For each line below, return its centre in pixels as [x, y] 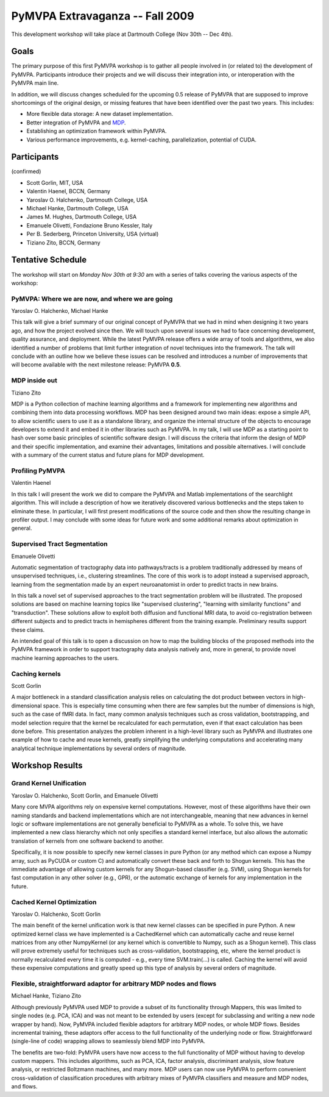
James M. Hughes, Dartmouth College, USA [82, 217]
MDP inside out [34, 381]
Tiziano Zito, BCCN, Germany [63, 242]
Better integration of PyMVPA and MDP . [76, 123]
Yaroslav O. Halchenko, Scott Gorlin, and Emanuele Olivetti [85, 795]
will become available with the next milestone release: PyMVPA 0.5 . [96, 365]
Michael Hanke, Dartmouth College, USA [77, 209]
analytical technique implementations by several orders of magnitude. [99, 748]
